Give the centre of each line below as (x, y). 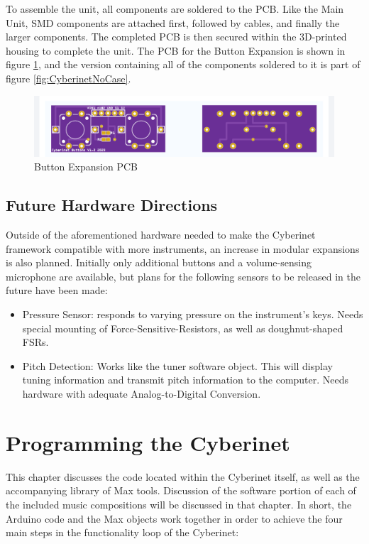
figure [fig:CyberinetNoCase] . (68, 78)
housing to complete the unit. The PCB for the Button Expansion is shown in (176, 50)
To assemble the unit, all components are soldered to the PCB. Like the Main (175, 9)
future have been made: (57, 290)
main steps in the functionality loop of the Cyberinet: (122, 532)
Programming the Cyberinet (148, 442)
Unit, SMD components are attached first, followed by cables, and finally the (173, 22)
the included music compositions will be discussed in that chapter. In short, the (179, 504)
